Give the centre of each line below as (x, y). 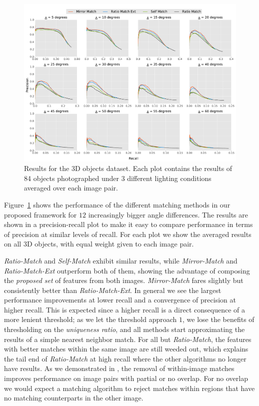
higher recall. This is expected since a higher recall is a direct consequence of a (124, 309)
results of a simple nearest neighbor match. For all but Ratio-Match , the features (128, 339)
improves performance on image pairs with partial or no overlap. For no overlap (126, 378)
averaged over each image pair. (71, 188)
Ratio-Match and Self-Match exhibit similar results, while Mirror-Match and (121, 260)
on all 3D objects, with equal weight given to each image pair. (99, 244)
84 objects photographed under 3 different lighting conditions (118, 178)
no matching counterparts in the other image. (74, 398)
